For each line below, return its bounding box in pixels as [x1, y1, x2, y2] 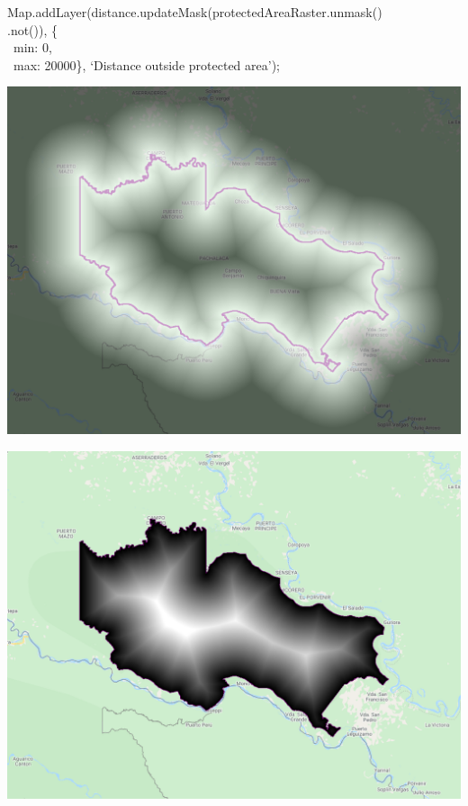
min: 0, [13, 38, 52, 57]
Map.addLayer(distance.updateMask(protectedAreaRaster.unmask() [7, 3, 382, 21]
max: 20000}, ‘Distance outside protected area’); [13, 55, 280, 74]
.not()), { [7, 20, 58, 39]
